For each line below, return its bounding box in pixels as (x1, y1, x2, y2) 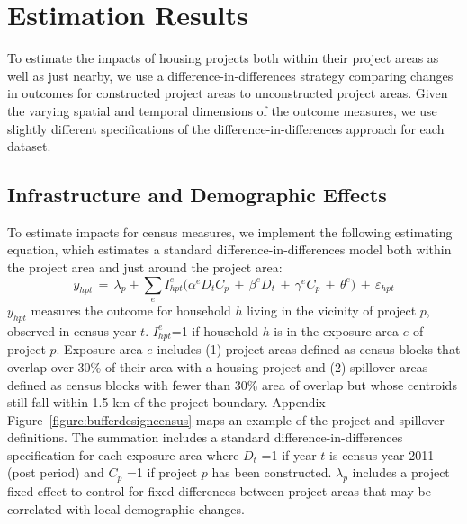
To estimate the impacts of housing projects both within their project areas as (7, 49, 439, 67)
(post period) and (7, 463, 104, 482)
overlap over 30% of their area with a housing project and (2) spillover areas (7, 357, 428, 376)
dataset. (7, 137, 51, 155)
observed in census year (7, 321, 137, 340)
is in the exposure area (274, 321, 400, 340)
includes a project (352, 463, 450, 482)
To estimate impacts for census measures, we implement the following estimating (7, 222, 453, 241)
